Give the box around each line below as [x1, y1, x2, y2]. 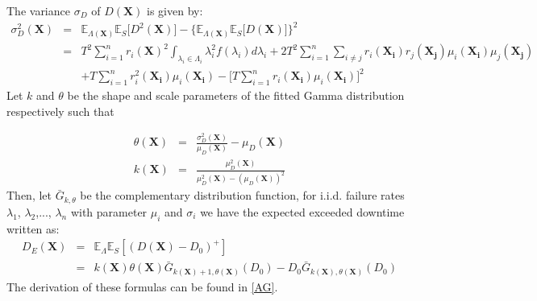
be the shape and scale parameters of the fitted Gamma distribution [67, 87, 405, 104]
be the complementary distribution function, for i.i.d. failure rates [80, 187, 405, 204]
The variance [6, 2, 70, 19]
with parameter [70, 203, 148, 220]
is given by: [147, 2, 203, 19]
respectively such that [6, 102, 114, 119]
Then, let [6, 187, 52, 204]
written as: [6, 220, 60, 237]
